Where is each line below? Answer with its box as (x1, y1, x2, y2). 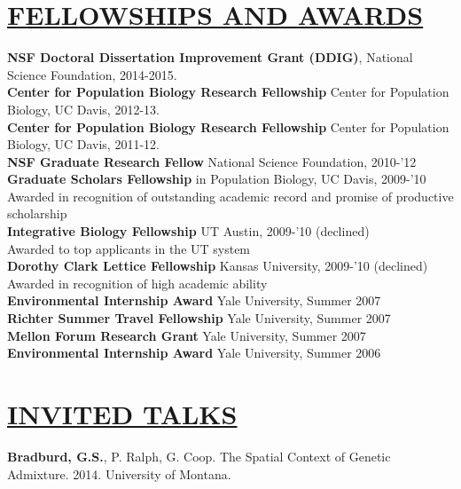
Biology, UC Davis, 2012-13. (7, 99, 160, 118)
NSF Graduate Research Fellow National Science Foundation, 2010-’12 (7, 152, 417, 170)
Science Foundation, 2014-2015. (7, 65, 177, 83)
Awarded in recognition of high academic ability (7, 273, 268, 292)
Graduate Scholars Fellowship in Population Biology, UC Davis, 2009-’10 (7, 170, 426, 188)
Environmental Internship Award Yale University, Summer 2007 (7, 291, 381, 310)
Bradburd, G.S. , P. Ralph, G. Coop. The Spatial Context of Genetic (7, 446, 391, 465)
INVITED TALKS (7, 396, 238, 431)
